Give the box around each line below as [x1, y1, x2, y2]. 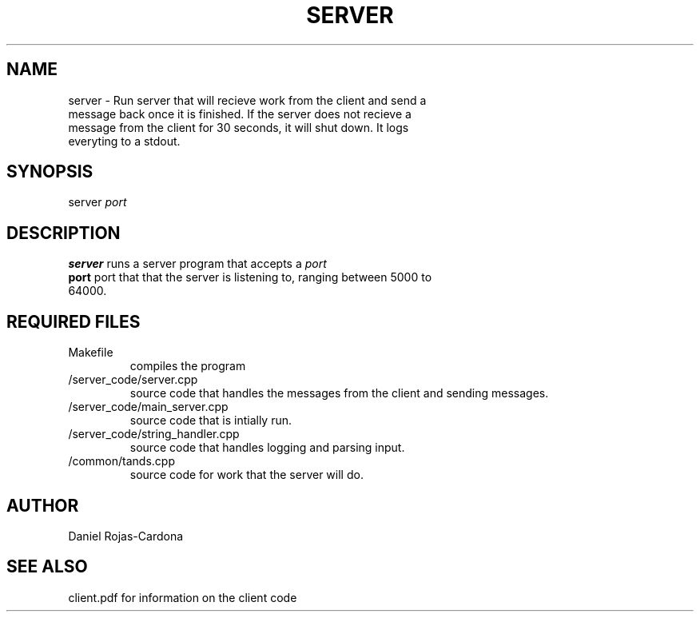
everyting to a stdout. [68, 134, 181, 148]
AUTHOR [6, 495, 79, 516]
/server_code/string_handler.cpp [68, 427, 240, 441]
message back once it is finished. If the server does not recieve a [68, 106, 412, 121]
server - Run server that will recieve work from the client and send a [68, 93, 427, 107]
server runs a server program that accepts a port [68, 257, 327, 271]
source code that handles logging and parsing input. [129, 441, 405, 455]
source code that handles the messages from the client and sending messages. [129, 386, 549, 401]
